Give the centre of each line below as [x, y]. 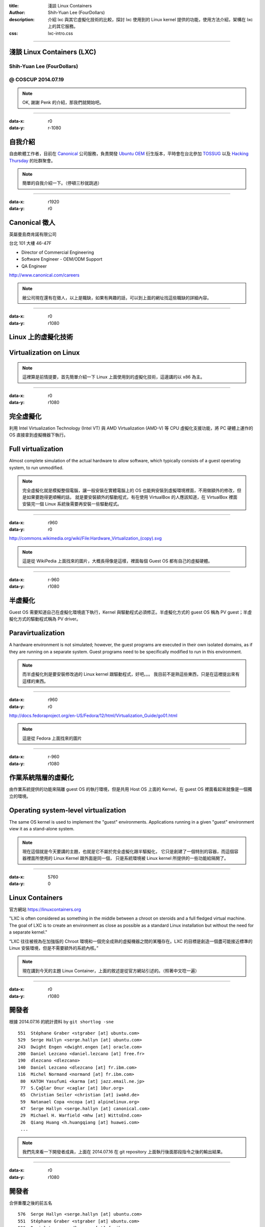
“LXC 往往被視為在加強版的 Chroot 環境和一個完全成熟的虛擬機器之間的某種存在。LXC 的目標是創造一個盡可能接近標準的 [131, 941]
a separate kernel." [28, 932]
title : [14, 6]
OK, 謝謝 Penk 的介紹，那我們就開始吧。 [63, 103]
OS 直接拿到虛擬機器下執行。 [39, 435]
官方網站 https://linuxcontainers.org [45, 909]
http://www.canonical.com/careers [44, 275]
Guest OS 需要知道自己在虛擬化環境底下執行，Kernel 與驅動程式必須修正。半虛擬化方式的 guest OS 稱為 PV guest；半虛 [131, 612]
